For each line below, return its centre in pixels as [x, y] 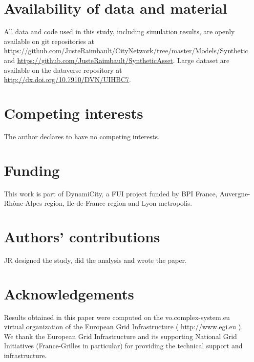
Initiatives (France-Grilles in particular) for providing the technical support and [123, 346]
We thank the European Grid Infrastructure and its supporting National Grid [121, 336]
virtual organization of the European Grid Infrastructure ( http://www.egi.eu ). [124, 327]
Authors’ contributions [82, 236]
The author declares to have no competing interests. [82, 136]
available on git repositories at [49, 41]
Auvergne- [235, 193]
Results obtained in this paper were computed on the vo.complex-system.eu [117, 317]
